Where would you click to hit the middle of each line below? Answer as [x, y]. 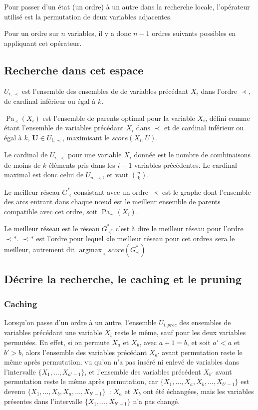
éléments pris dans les [82, 165]
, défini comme [228, 118]
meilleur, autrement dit [40, 249]
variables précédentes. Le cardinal [186, 165]
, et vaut [116, 175]
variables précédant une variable [53, 332]
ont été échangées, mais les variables [199, 391]
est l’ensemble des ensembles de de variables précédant [105, 91]
